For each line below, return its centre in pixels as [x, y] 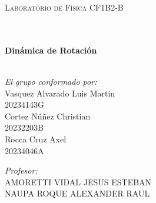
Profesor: [21, 170]
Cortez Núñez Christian [48, 116]
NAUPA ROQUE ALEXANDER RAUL [77, 193]
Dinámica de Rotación [51, 50]
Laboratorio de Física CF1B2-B [64, 7]
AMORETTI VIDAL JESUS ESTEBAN [78, 182]
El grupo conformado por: [51, 81]
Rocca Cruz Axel [36, 139]
